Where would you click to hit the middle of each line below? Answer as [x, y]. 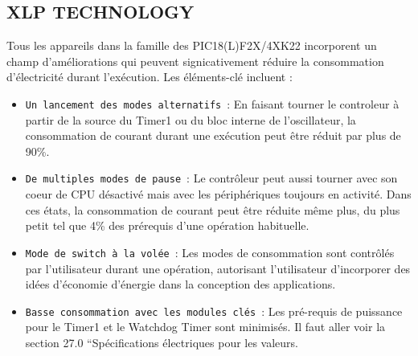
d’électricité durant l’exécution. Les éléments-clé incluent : [150, 77]
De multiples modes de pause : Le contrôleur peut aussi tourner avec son [211, 178]
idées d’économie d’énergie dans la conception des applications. [180, 284]
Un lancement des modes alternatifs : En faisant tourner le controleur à [212, 103]
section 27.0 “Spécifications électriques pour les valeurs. [162, 342]
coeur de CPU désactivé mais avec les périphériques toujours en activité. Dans [218, 194]
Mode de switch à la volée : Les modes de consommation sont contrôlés [210, 252]
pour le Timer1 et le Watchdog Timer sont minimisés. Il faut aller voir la [205, 327]
